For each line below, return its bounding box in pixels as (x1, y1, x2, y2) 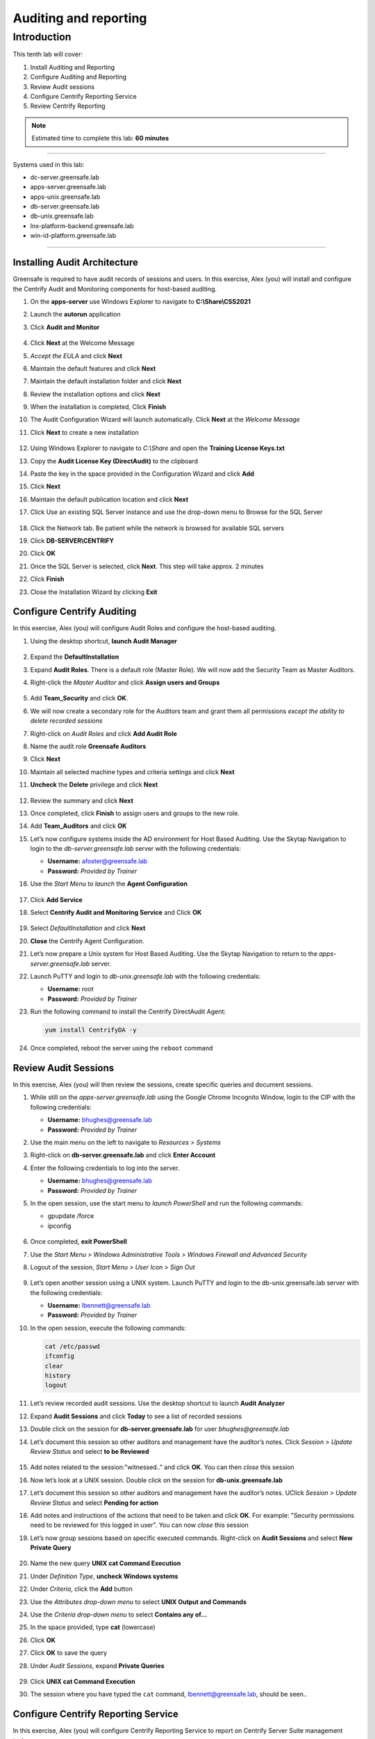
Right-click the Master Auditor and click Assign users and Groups (30, 678, 220, 687)
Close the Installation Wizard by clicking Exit (30, 588, 158, 596)
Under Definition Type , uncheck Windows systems (30, 1572, 178, 1580)
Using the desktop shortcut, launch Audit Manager (30, 636, 177, 645)
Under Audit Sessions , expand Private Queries (30, 1661, 165, 1669)
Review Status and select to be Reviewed (30, 1447, 149, 1455)
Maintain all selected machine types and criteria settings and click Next (30, 767, 235, 776)
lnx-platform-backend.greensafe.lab (30, 221, 135, 230)
